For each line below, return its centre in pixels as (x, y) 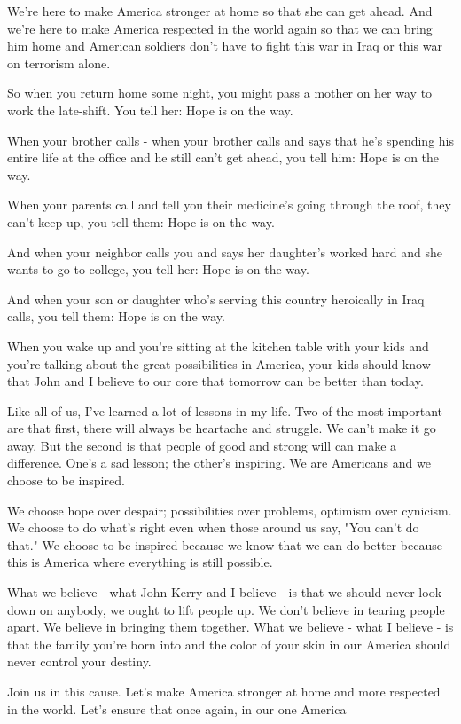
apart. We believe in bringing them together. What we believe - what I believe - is (230, 627)
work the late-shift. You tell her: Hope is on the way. (150, 110)
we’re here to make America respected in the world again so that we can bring (220, 28)
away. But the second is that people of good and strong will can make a (202, 445)
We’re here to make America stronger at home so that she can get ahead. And (220, 11)
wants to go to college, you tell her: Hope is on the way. (158, 269)
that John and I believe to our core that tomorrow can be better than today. (215, 381)
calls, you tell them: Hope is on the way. (116, 316)
